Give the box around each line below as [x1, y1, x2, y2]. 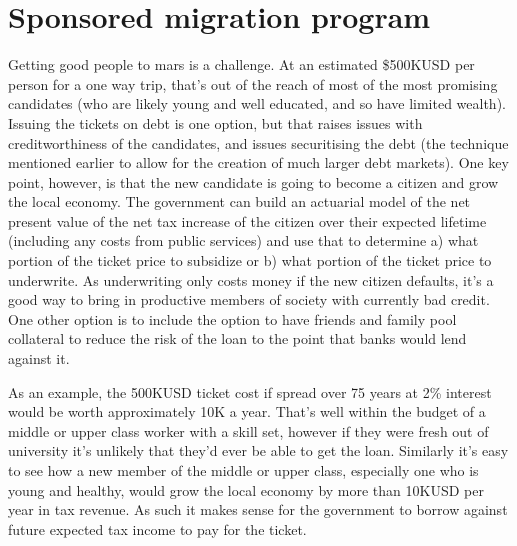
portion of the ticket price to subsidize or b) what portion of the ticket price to [8, 250, 492, 271]
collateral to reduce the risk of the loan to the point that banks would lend [8, 328, 467, 349]
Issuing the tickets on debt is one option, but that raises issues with [8, 112, 423, 133]
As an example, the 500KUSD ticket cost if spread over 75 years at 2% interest [8, 381, 492, 402]
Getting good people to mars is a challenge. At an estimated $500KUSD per [8, 54, 475, 75]
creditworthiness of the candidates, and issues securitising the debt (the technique [8, 132, 509, 153]
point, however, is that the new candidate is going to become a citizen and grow [8, 171, 499, 192]
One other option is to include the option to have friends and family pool [8, 308, 457, 329]
